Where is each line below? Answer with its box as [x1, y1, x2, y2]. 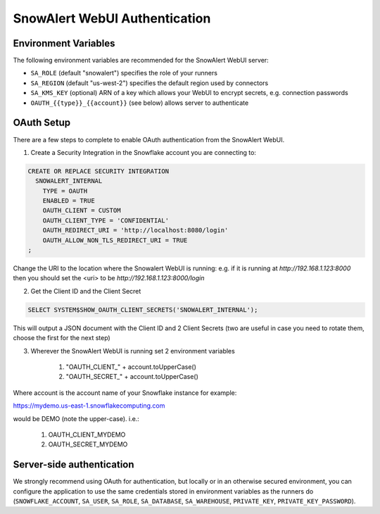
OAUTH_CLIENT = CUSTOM [42, 206, 121, 215]
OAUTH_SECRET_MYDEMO [48, 440, 128, 449]
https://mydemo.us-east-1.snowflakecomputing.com [13, 401, 165, 410]
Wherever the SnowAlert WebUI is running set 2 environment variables [30, 346, 235, 355]
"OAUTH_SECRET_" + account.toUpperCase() [65, 372, 198, 381]
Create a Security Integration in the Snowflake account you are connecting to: [30, 148, 257, 156]
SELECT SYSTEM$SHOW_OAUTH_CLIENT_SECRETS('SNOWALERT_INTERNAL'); [27, 306, 258, 313]
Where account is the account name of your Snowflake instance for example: [13, 388, 237, 397]
